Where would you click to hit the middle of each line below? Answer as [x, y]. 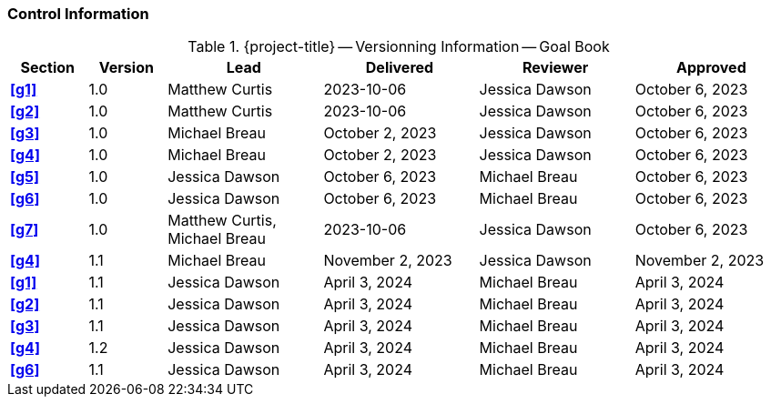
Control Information [78, 14]
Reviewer [556, 68]
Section [47, 68]
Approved [711, 68]
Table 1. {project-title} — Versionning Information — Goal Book [399, 47]
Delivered [400, 68]
